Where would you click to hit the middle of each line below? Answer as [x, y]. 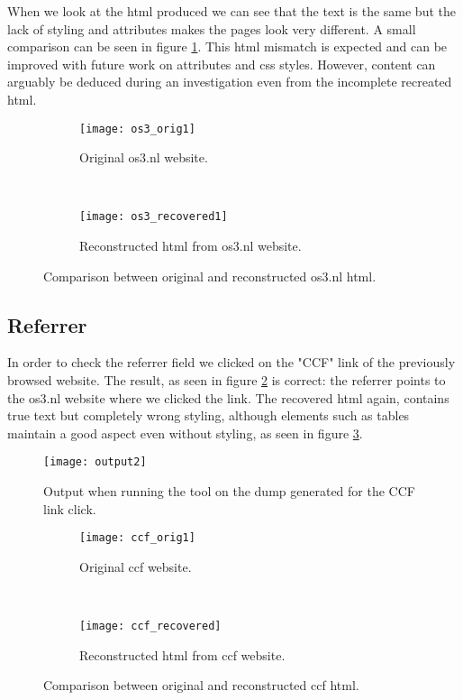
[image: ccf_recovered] [150, 626]
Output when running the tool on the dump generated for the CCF [229, 491]
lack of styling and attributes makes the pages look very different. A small [212, 28]
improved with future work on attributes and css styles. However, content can [222, 64]
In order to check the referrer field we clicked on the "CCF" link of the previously [231, 362]
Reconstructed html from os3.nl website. [191, 246]
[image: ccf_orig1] [137, 538]
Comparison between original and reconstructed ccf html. [201, 685]
